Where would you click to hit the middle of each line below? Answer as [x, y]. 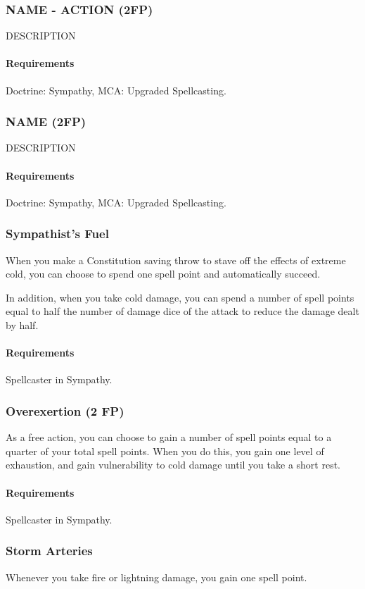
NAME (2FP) [46, 122]
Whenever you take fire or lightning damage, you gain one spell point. [156, 577]
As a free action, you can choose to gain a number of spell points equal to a [169, 437]
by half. [22, 325]
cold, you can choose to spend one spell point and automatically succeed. [163, 274]
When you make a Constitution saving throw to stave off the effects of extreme [176, 260]
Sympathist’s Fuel [57, 234]
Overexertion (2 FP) [65, 410]
